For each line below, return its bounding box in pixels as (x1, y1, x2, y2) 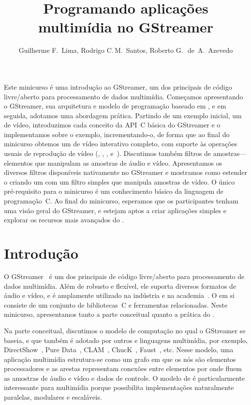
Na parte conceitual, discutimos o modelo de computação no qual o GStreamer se (4, 325, 246, 335)
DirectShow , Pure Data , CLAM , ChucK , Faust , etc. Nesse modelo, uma (4, 344, 234, 355)
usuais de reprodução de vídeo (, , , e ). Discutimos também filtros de (4, 148, 211, 158)
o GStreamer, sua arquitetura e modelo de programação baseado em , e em (4, 101, 226, 111)
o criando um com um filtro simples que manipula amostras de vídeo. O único (4, 176, 235, 187)
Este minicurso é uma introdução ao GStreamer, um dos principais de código (4, 81, 232, 92)
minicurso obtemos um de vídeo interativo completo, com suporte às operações (4, 139, 237, 149)
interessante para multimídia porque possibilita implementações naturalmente (4, 382, 234, 392)
